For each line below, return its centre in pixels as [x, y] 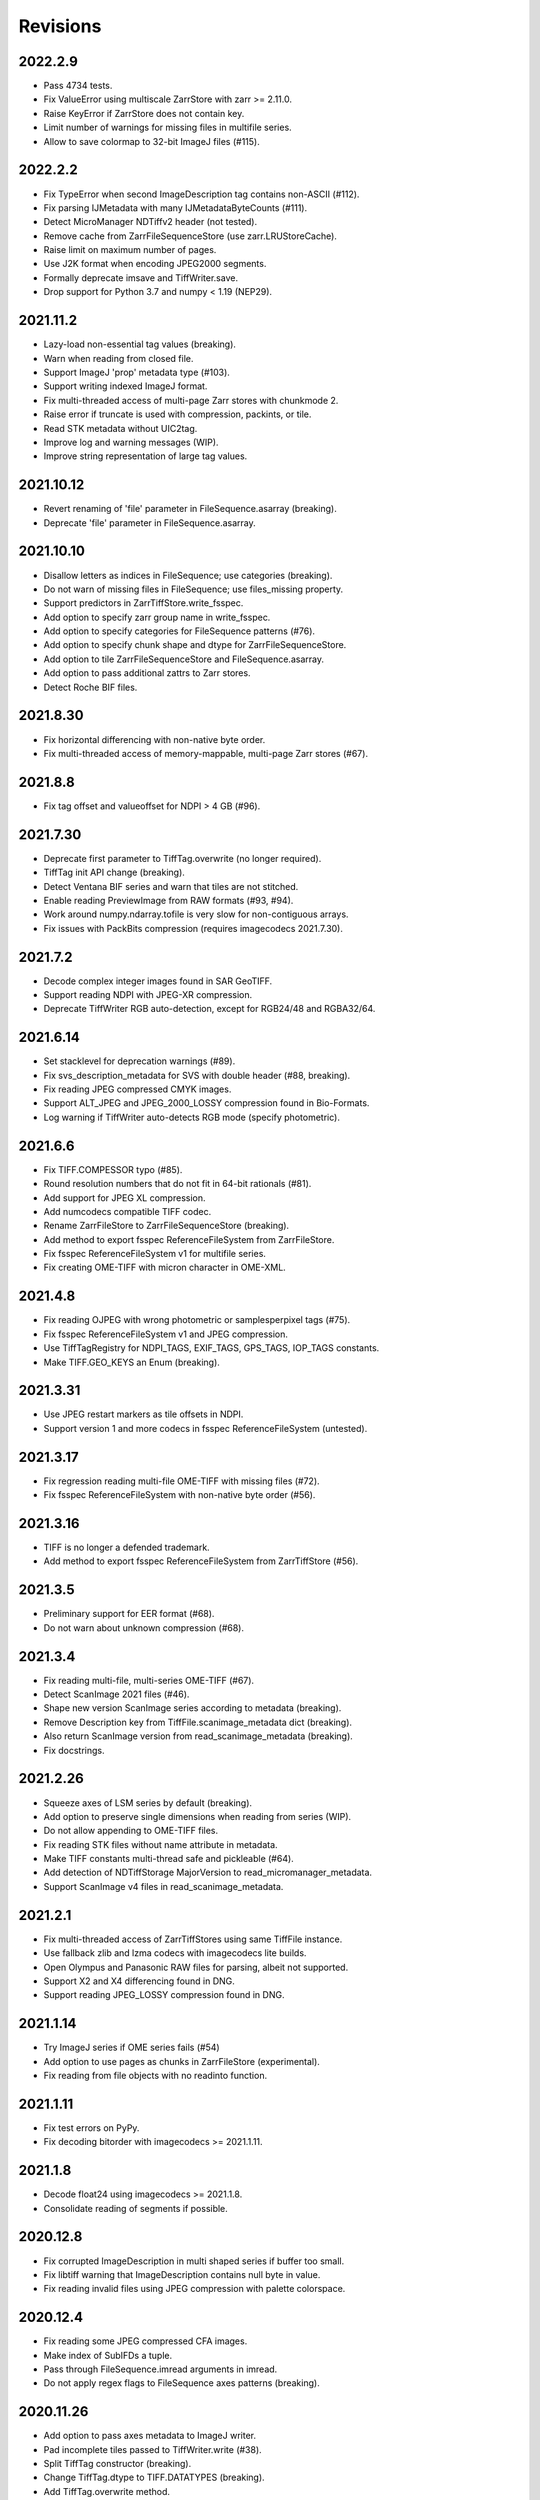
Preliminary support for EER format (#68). [129, 1614]
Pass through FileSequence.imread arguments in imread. [160, 2369]
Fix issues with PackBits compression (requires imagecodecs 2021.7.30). [193, 928]
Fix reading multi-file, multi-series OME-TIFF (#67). [149, 1680]
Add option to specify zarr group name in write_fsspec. [157, 617]
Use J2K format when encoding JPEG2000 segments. [155, 264]
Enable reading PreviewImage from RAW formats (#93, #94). [168, 900]
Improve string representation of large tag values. [145, 456]
